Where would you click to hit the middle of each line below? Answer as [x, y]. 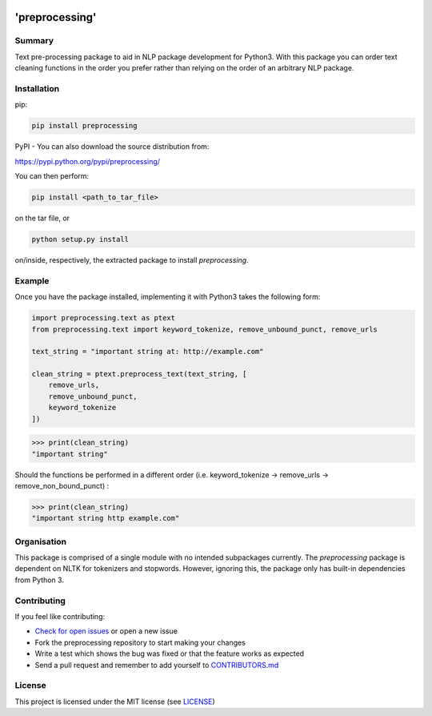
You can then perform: [52, 176]
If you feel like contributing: [60, 616]
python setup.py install [80, 239]
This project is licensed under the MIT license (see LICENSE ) [115, 702]
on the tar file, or [42, 218]
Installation [37, 88]
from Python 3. [39, 580]
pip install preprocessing [84, 126]
